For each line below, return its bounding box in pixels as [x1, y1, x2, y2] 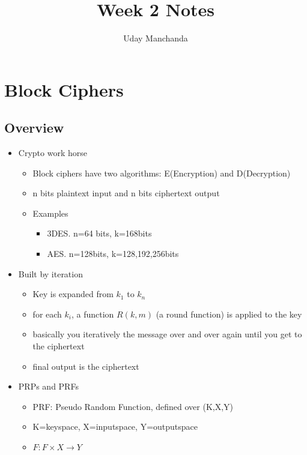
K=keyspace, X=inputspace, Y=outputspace [32, 420, 198, 433]
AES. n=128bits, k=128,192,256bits [47, 247, 179, 260]
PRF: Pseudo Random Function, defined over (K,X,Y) [32, 400, 234, 412]
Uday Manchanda [123, 32, 188, 44]
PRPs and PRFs [18, 380, 79, 393]
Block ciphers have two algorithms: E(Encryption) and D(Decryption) [32, 166, 291, 179]
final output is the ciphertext [32, 360, 139, 372]
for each [32, 307, 62, 320]
